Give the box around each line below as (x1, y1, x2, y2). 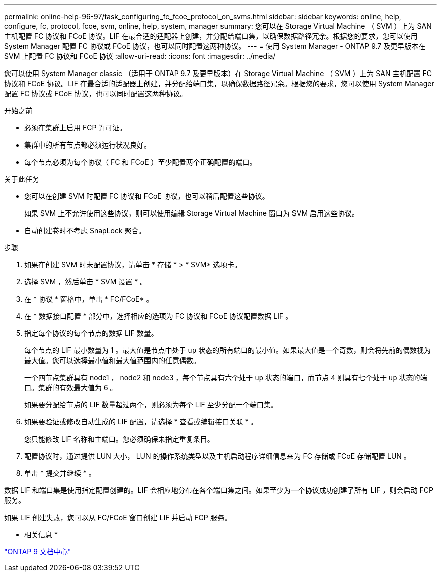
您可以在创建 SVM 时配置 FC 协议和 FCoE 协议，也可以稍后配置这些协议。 (24, 192, 269, 200)
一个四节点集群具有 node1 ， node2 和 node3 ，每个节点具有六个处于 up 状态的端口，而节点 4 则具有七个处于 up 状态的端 (24, 373, 427, 382)
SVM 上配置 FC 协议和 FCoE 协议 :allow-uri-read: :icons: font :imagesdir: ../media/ (4, 52, 276, 60)
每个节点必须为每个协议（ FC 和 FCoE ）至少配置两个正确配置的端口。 (24, 158, 257, 166)
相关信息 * (24, 530, 58, 539)
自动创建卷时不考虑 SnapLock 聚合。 (24, 226, 146, 235)
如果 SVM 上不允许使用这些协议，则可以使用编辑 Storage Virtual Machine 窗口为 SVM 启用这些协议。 (24, 209, 359, 218)
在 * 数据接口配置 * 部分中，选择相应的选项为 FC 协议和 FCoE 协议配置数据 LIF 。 (24, 312, 293, 320)
